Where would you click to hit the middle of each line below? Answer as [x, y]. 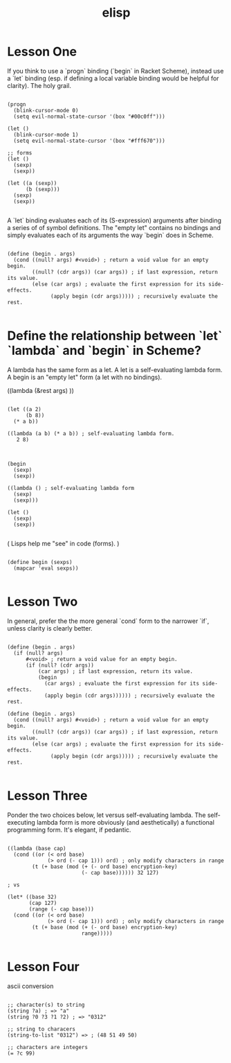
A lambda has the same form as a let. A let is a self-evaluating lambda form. [115, 369]
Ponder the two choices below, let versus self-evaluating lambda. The [107, 815]
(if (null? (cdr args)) [60, 665]
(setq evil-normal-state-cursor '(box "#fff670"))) [90, 141]
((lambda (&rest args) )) [41, 390]
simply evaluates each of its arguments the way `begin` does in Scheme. [110, 235]
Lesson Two [43, 602]
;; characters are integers [48, 1047]
